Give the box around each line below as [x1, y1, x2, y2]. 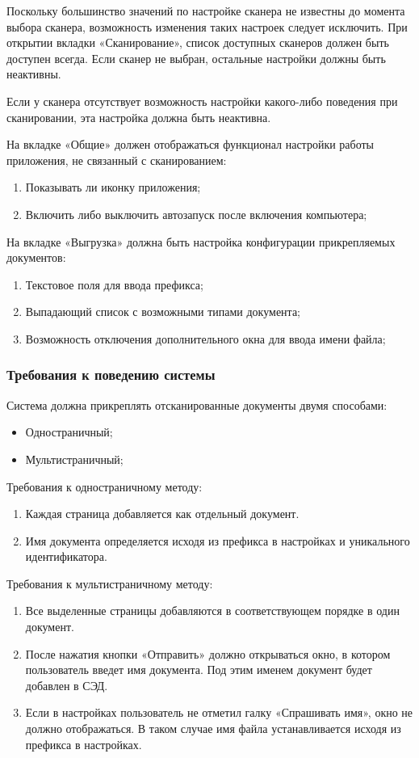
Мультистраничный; [25, 450, 124, 467]
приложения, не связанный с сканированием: [6, 151, 227, 168]
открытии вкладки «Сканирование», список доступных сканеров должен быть [6, 34, 389, 51]
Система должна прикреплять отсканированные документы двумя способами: [6, 396, 388, 413]
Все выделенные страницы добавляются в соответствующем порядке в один [25, 602, 400, 619]
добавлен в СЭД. [25, 676, 108, 693]
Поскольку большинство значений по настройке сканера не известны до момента [6, 2, 405, 19]
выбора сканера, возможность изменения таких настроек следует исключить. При [6, 18, 408, 35]
